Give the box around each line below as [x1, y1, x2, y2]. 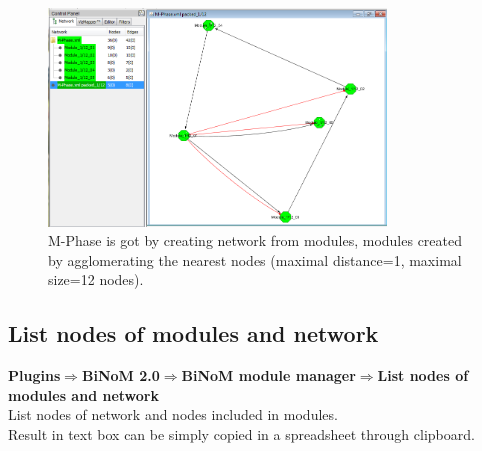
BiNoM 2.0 [81, 365, 160, 386]
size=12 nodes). [48, 269, 144, 290]
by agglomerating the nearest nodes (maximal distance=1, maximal [48, 249, 462, 270]
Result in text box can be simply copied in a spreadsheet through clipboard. [8, 424, 475, 445]
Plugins [8, 365, 61, 386]
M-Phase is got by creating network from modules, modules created [48, 230, 463, 251]
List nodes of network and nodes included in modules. [8, 404, 338, 425]
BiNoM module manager [181, 365, 356, 386]
